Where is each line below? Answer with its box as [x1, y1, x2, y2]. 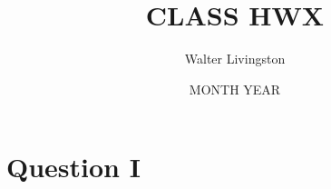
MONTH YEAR [189, 79, 281, 98]
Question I [6, 148, 141, 185]
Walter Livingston [184, 49, 286, 68]
